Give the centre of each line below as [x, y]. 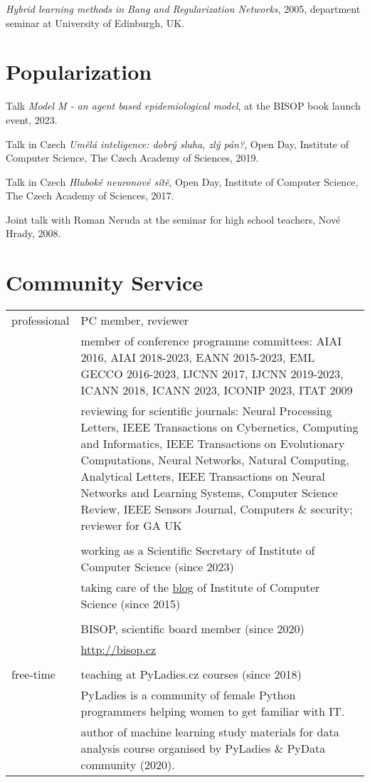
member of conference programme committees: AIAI [211, 341]
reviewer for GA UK [131, 526]
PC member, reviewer [135, 320]
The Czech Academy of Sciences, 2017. [90, 195]
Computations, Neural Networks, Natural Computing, [215, 460]
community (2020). [128, 765]
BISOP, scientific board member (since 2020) [192, 629]
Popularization [79, 72]
